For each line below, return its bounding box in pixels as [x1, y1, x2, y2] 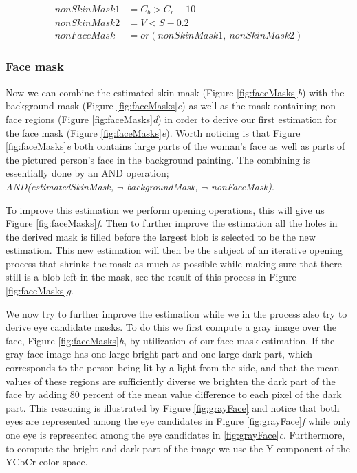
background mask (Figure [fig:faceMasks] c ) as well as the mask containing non [6, 98, 336, 113]
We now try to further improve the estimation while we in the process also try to [6, 306, 347, 320]
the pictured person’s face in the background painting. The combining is [6, 152, 310, 166]
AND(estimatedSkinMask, [6, 179, 113, 193]
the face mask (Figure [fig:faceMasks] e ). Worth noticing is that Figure [6, 125, 301, 140]
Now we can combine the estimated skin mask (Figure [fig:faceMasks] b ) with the [6, 85, 345, 99]
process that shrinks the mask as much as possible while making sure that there [6, 256, 342, 270]
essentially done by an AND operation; [6, 166, 169, 180]
